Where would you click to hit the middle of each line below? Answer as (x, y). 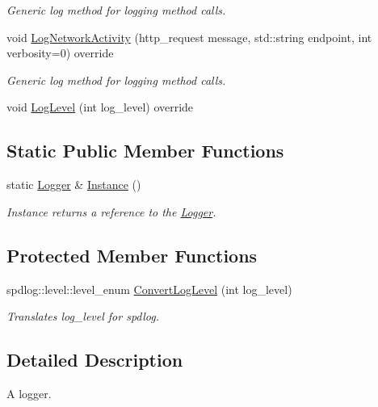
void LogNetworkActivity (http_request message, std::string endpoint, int (189, 37)
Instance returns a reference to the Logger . (111, 211)
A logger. (29, 393)
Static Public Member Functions (145, 151)
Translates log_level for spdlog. (83, 316)
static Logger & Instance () (74, 185)
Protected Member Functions (132, 255)
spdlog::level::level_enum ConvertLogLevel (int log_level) (149, 289)
